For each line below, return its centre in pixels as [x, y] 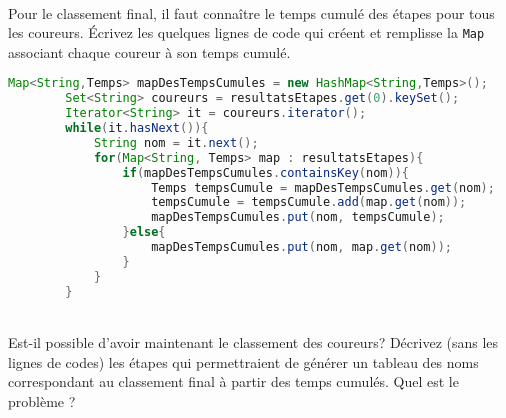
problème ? [42, 400]
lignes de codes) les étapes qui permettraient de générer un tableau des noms [243, 361]
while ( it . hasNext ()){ [137, 128]
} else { [144, 232]
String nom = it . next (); [176, 142]
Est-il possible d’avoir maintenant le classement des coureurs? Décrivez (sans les [253, 342]
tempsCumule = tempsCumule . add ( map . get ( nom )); [309, 202]
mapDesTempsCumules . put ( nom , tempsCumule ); [298, 217]
